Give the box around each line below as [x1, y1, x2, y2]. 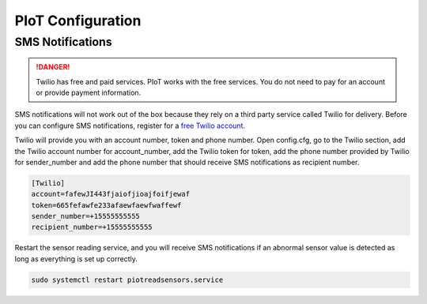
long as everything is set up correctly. [14, 253, 138, 264]
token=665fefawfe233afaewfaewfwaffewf [31, 201, 182, 209]
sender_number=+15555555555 [31, 212, 140, 221]
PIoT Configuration [14, 12, 142, 29]
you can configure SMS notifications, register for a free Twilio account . [14, 121, 245, 130]
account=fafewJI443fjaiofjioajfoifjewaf [31, 190, 190, 199]
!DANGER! [36, 62, 70, 72]
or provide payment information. [36, 88, 142, 97]
